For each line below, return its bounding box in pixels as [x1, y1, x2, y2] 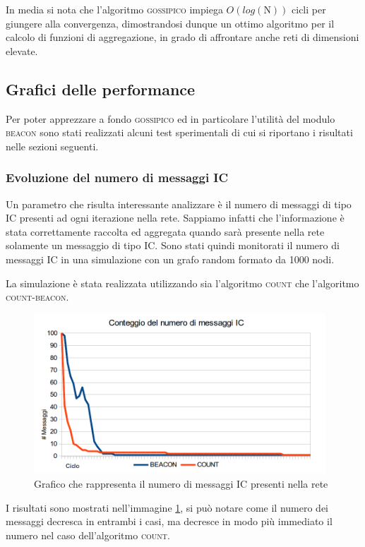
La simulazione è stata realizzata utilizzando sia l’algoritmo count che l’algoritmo [6, 275, 359, 290]
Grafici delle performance [6, 78, 196, 100]
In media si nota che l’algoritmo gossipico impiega [6, 2, 223, 16]
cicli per [292, 2, 326, 16]
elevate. [6, 43, 38, 58]
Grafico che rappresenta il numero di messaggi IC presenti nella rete [34, 476, 328, 491]
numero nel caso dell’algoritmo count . [6, 527, 171, 542]
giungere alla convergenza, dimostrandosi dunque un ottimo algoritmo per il [6, 16, 335, 30]
